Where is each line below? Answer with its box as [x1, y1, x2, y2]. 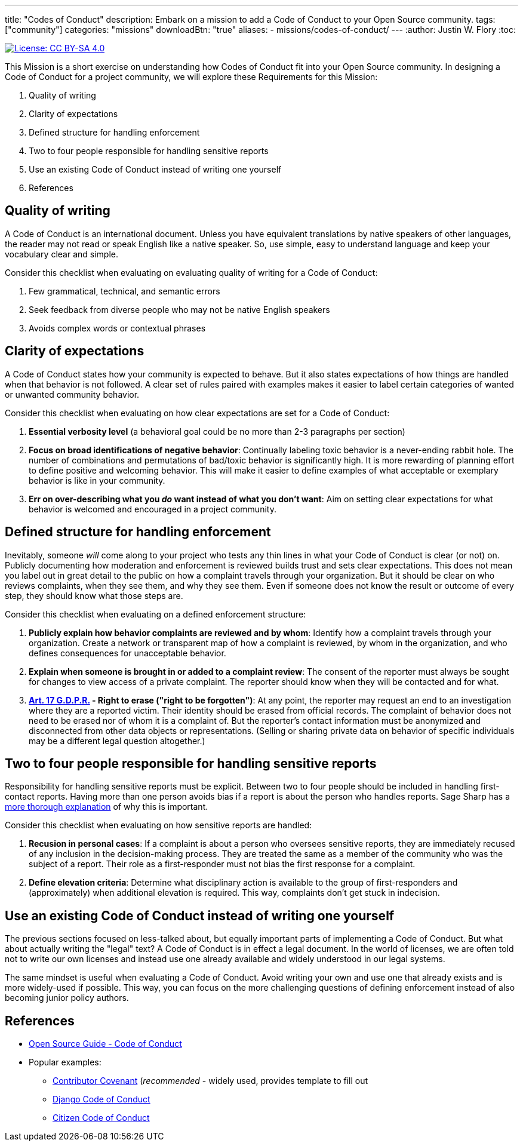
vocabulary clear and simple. [5, 248, 118, 259]
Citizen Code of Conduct [53, 1113, 150, 1123]
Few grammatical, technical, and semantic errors [29, 285, 220, 296]
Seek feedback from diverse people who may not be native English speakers [29, 304, 330, 315]
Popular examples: [29, 1057, 101, 1068]
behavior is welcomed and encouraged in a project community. [29, 503, 276, 514]
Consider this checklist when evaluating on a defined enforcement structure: [5, 609, 306, 619]
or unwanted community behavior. [5, 389, 140, 400]
